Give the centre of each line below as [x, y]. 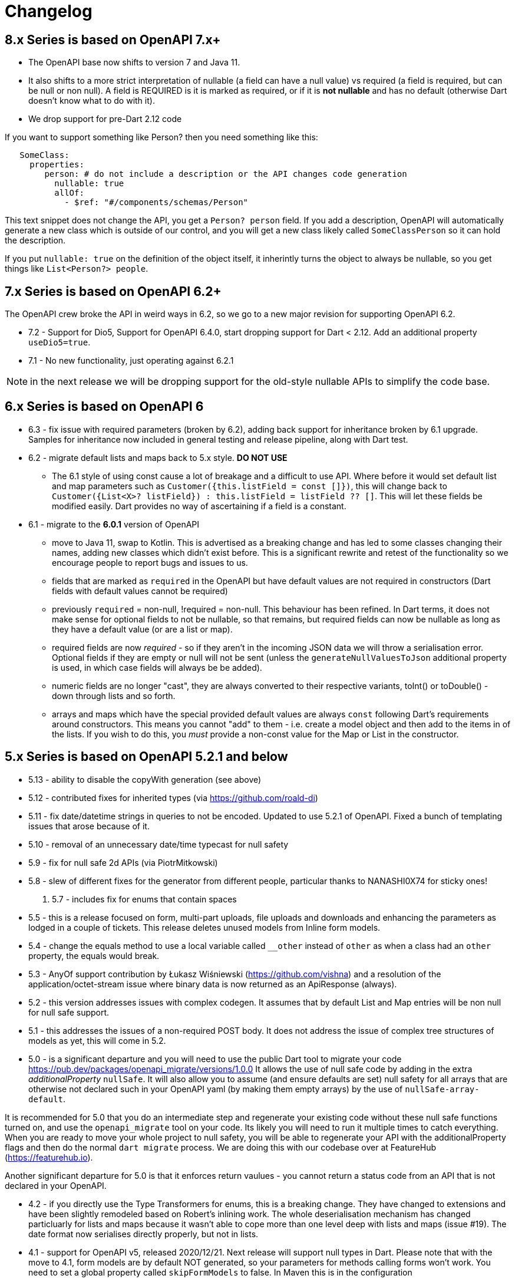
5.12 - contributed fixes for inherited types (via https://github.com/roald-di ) [173, 797]
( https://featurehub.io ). [49, 1157]
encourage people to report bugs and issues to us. [150, 562]
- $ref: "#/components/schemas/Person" [156, 202]
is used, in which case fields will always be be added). [157, 667]
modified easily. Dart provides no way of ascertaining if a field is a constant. [199, 506]
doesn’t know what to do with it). [92, 101]
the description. [35, 240]
